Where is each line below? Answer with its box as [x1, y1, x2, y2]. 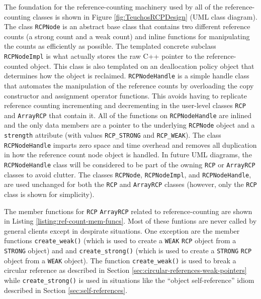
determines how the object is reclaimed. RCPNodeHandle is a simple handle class [4, 70, 249, 81]
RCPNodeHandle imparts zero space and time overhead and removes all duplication [4, 139, 257, 150]
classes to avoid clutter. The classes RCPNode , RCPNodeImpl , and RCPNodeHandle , [4, 169, 251, 179]
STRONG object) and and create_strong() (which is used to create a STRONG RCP [4, 245, 252, 256]
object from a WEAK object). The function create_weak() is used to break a [4, 255, 236, 265]
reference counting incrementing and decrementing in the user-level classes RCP [4, 100, 246, 111]
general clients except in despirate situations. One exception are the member [4, 225, 240, 236]
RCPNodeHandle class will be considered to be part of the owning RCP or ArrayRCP [4, 159, 255, 169]
